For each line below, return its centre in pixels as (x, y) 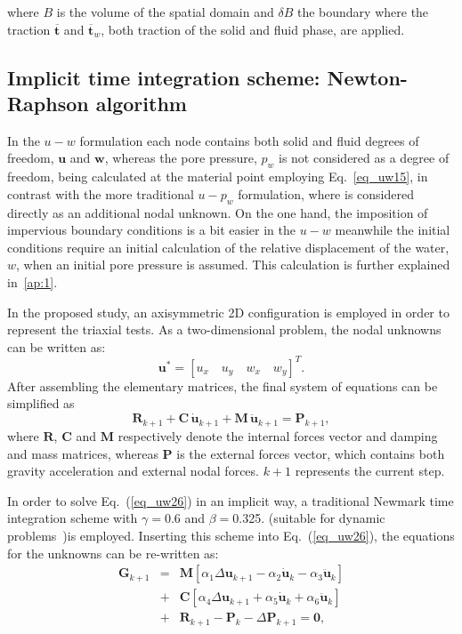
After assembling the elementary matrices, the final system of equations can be (223, 385)
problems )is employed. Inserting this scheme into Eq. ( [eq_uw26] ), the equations (231, 535)
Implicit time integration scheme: (164, 77)
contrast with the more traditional (101, 193)
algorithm (141, 103)
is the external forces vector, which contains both (311, 453)
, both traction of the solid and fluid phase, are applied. (253, 29)
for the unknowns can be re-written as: (113, 553)
